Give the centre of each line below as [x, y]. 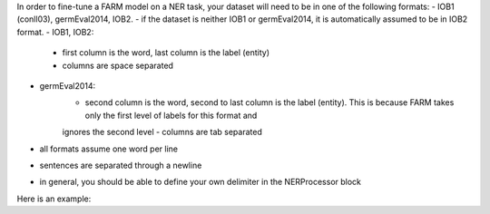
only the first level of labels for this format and [171, 115]
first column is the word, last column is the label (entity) [166, 53]
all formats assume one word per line [109, 149]
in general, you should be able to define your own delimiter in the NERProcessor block [201, 182]
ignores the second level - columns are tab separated [162, 132]
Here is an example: [54, 199]
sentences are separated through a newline [121, 165]
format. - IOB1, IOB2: [55, 32]
